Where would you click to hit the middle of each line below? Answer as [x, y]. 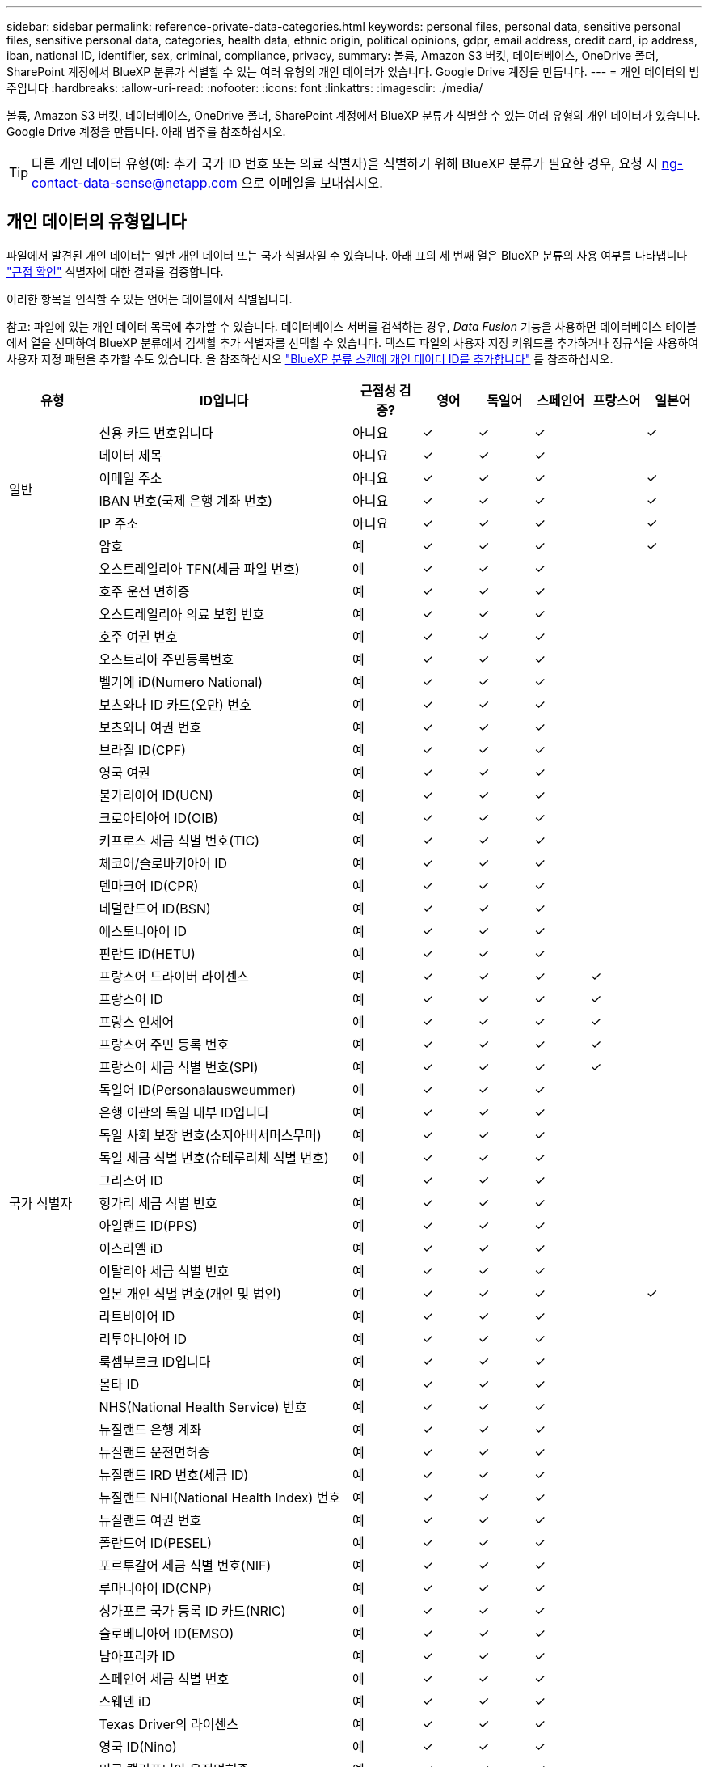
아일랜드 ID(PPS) [148, 1225]
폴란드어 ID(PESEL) [156, 1542]
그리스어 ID [131, 1180]
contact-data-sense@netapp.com [135, 183]
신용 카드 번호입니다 [156, 432]
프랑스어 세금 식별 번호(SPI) [179, 1067]
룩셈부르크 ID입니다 [155, 1361]
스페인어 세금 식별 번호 [164, 1678]
